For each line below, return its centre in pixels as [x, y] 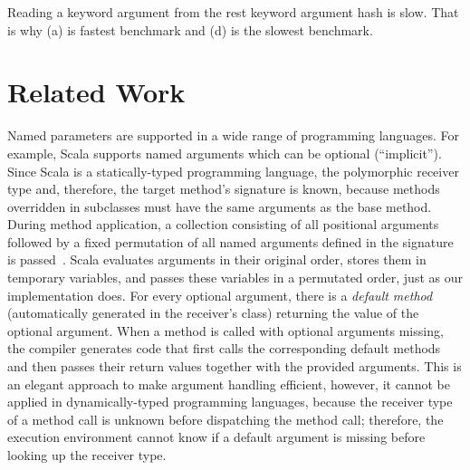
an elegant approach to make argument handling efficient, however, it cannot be [229, 384]
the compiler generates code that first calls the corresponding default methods [224, 348]
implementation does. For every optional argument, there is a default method [220, 295]
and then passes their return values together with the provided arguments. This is [235, 366]
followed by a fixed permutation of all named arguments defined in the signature [230, 241]
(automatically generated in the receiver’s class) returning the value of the [213, 313]
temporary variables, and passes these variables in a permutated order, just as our [235, 278]
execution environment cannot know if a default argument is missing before [216, 437]
